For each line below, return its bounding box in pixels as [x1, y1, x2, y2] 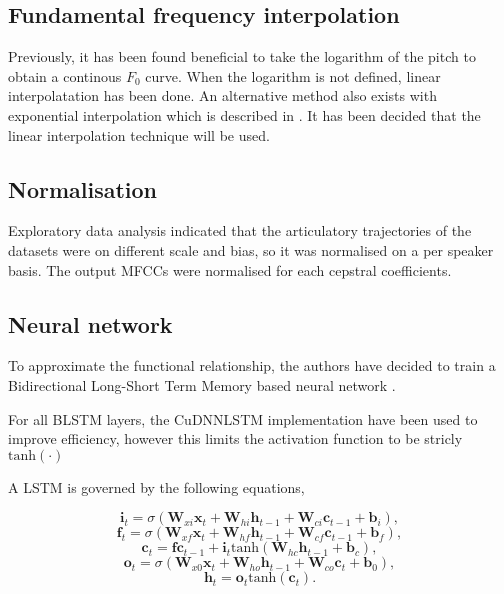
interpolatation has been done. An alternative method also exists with [8, 85, 437, 106]
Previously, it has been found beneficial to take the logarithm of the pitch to [8, 46, 476, 67]
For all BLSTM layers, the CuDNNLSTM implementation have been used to [8, 408, 478, 429]
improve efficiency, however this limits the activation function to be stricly [8, 428, 463, 449]
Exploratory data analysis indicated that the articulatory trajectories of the [8, 220, 472, 241]
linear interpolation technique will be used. [8, 124, 270, 145]
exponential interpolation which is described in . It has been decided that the [8, 104, 481, 125]
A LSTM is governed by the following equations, [8, 476, 305, 497]
